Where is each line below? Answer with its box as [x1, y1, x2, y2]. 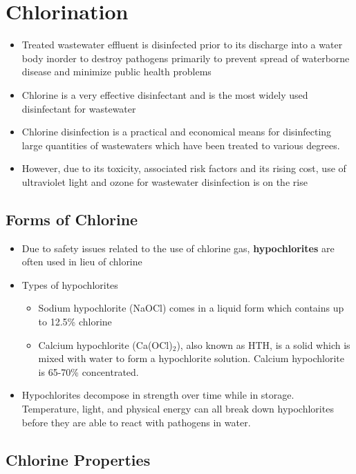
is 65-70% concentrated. [38, 364, 139, 379]
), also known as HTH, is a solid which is [176, 337, 350, 352]
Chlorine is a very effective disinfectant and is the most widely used [21, 87, 308, 102]
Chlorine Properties [6, 448, 151, 470]
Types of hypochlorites [21, 277, 118, 292]
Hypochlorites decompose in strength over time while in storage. [21, 388, 294, 402]
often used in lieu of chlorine [21, 254, 142, 269]
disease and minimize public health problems [21, 64, 212, 79]
